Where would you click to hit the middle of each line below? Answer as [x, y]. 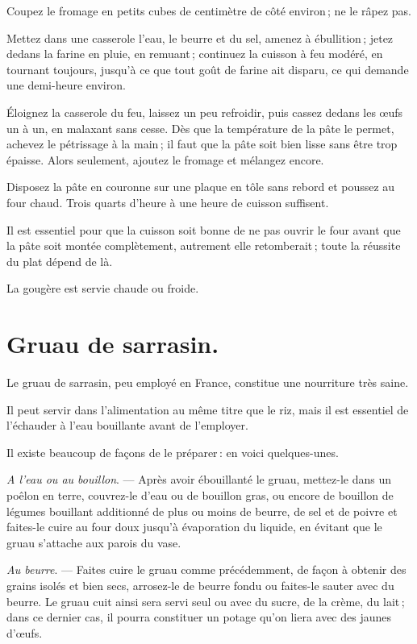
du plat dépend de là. [60, 261]
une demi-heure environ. [66, 85]
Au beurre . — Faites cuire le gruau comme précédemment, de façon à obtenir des [206, 569]
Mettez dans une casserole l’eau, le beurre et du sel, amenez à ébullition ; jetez [200, 37]
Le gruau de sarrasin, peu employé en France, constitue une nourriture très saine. [208, 382]
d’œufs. [25, 632]
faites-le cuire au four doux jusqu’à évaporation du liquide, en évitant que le [194, 527]
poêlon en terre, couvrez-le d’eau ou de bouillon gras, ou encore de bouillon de [200, 495]
